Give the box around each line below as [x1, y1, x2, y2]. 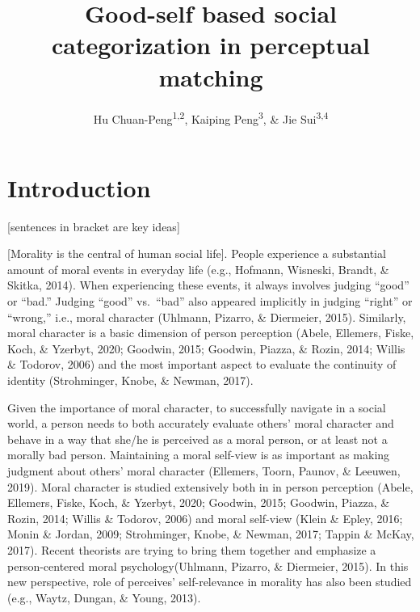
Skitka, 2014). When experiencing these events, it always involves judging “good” [7, 276, 409, 293]
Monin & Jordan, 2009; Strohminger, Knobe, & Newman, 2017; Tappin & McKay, [7, 525, 414, 542]
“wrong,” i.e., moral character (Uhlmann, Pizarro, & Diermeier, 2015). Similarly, [7, 308, 406, 325]
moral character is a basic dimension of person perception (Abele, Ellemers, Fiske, [7, 324, 414, 341]
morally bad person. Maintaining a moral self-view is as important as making [7, 446, 390, 463]
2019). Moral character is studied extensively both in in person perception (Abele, [7, 478, 414, 495]
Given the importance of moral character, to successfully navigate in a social [7, 399, 386, 416]
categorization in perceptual [51, 28, 371, 61]
